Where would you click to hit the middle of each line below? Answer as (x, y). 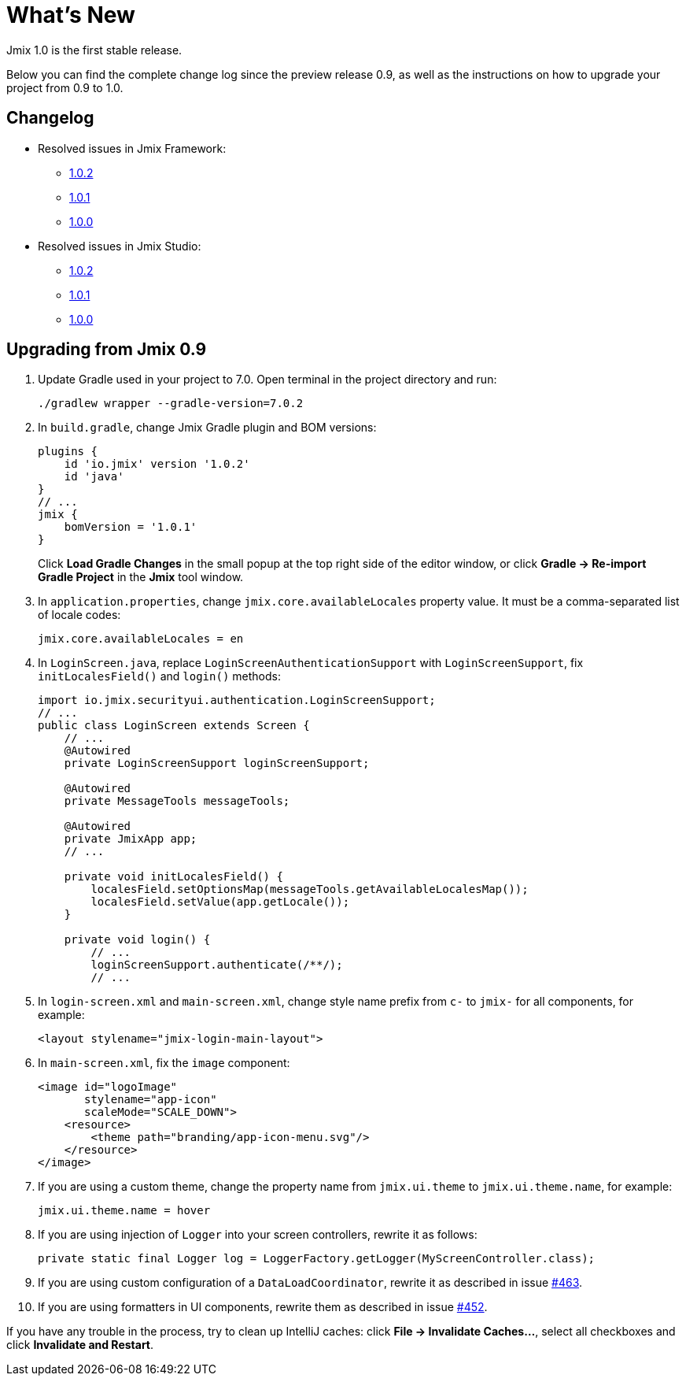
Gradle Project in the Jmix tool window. (141, 577)
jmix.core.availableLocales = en (141, 639)
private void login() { (137, 940)
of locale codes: (79, 615)
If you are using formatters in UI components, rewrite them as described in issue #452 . (263, 1307)
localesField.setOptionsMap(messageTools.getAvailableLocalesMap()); (310, 889)
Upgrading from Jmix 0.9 (107, 350)
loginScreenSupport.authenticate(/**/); (217, 965)
